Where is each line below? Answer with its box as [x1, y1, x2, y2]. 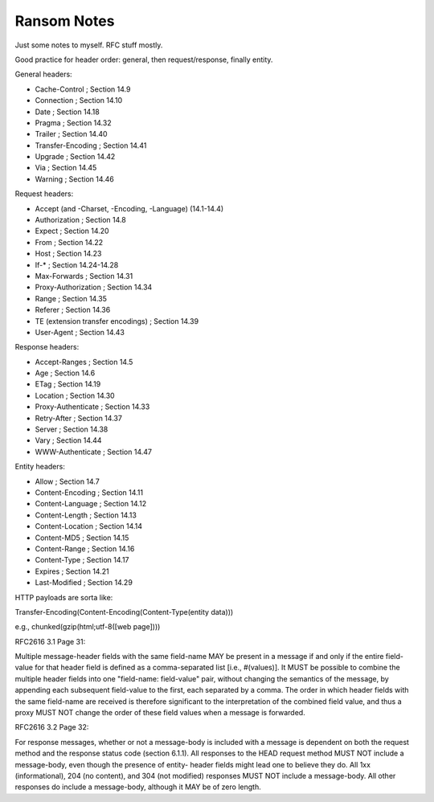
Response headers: [14, 342, 80, 352]
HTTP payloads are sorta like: [14, 592, 113, 602]
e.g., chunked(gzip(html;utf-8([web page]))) [14, 622, 161, 632]
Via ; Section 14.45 [35, 163, 97, 173]
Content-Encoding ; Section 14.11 [35, 488, 144, 497]
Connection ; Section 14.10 [35, 96, 123, 105]
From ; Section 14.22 [35, 237, 104, 247]
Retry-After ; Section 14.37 [35, 413, 122, 423]
